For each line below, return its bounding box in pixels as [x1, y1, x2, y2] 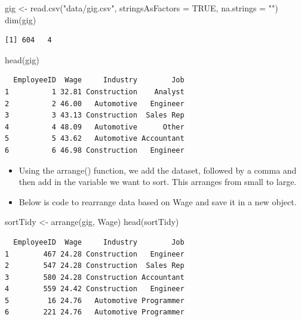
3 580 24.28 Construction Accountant [5, 273, 185, 282]
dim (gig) [5, 13, 36, 26]
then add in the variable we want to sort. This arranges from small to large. [19, 175, 297, 188]
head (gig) [5, 53, 39, 66]
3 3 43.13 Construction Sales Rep [5, 111, 185, 120]
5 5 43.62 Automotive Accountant [5, 134, 185, 143]
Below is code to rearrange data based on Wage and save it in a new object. [19, 195, 297, 208]
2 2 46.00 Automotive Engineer [5, 99, 185, 108]
